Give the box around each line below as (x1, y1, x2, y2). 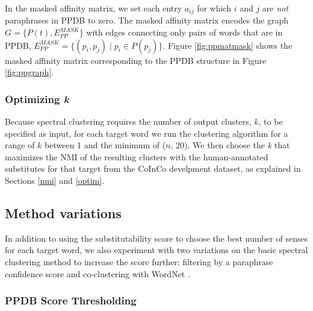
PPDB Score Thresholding (5, 293, 137, 308)
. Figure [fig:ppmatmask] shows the (163, 39, 293, 51)
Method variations (5, 204, 122, 222)
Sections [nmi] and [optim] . (5, 174, 105, 187)
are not (262, 2, 288, 14)
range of (5, 139, 35, 151)
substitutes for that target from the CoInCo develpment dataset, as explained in (5, 162, 301, 175)
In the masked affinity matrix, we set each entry (5, 2, 182, 14)
